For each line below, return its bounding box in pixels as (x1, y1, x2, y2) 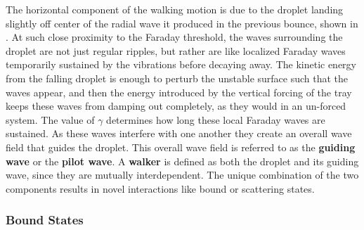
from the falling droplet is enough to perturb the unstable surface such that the (6, 70, 349, 85)
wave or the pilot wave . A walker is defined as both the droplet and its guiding (6, 153, 359, 168)
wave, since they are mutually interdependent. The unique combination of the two (6, 167, 359, 182)
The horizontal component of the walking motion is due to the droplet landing (6, 2, 344, 16)
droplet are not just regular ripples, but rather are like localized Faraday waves (6, 43, 346, 58)
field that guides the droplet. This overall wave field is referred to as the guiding (6, 139, 356, 154)
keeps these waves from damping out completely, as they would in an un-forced (6, 98, 346, 113)
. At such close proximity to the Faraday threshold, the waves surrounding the (6, 30, 343, 44)
